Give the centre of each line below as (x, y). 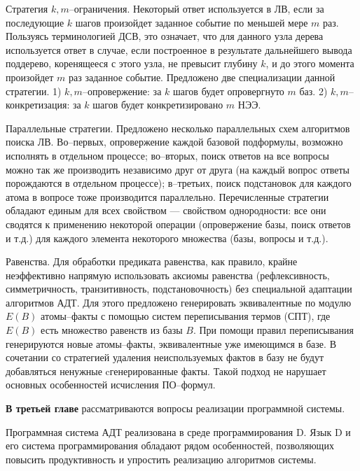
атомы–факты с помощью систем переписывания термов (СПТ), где (186, 316)
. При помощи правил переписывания (273, 330)
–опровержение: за (122, 91)
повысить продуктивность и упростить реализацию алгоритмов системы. (161, 459)
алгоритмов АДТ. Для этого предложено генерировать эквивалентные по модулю (179, 302)
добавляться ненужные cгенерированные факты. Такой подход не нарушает (166, 371)
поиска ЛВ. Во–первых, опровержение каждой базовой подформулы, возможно (174, 142)
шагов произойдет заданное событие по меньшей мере (192, 22)
